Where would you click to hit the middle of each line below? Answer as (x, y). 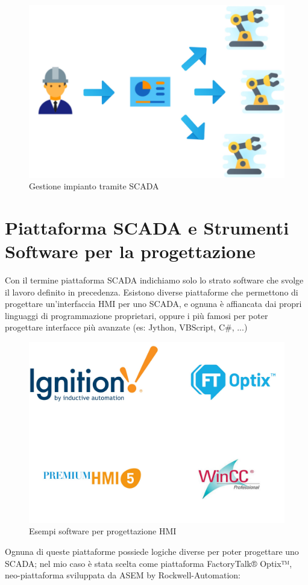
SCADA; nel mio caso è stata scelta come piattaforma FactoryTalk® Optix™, (149, 563)
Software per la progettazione (130, 251)
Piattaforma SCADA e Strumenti (147, 227)
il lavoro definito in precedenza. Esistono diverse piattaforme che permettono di (152, 292)
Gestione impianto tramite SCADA (94, 186)
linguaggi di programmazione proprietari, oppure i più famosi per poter (137, 315)
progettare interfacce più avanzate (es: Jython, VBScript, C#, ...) (126, 327)
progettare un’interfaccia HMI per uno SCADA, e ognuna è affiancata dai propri (153, 304)
